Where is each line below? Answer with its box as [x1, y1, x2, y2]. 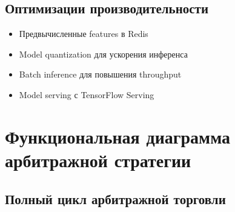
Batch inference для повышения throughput [19, 68, 182, 81]
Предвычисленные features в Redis [19, 27, 148, 40]
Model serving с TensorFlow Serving [19, 88, 154, 101]
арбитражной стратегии [5, 147, 191, 172]
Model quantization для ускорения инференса [19, 47, 188, 60]
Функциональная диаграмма [5, 124, 231, 148]
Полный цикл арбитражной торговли [5, 189, 226, 208]
